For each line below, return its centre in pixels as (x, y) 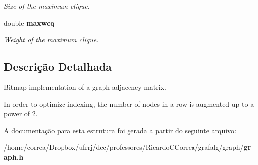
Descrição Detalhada (58, 66)
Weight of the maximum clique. (51, 40)
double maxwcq (29, 23)
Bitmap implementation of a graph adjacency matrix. (85, 87)
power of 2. (21, 114)
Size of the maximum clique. (47, 6)
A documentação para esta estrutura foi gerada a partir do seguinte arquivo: (120, 130)
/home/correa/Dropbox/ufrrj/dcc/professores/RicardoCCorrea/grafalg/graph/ (124, 147)
